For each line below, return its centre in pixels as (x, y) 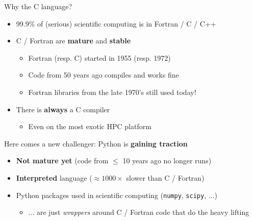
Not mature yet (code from (62, 161)
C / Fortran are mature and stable (73, 41)
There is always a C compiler (63, 109)
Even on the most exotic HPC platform (90, 126)
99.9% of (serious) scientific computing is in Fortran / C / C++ (116, 23)
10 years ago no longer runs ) (167, 161)
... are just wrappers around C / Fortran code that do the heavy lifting (139, 212)
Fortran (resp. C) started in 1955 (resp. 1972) (99, 57)
